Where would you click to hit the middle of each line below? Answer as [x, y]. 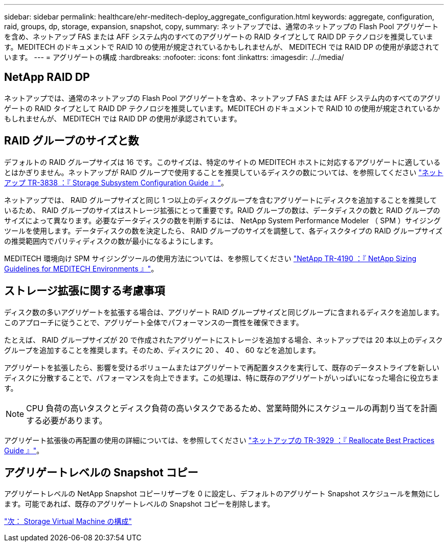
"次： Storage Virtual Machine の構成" [68, 521]
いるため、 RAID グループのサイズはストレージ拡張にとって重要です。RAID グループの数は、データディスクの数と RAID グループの [222, 210]
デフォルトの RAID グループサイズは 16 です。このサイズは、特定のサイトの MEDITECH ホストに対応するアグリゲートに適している [222, 162]
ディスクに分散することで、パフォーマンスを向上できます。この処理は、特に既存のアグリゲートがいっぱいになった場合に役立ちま [221, 377]
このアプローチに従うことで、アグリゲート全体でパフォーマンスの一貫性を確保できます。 [154, 322]
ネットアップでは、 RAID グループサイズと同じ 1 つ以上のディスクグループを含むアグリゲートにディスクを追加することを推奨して [221, 200]
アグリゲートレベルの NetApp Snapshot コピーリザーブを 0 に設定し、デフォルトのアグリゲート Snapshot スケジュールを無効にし [222, 494]
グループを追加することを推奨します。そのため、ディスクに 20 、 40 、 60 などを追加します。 [162, 350]
